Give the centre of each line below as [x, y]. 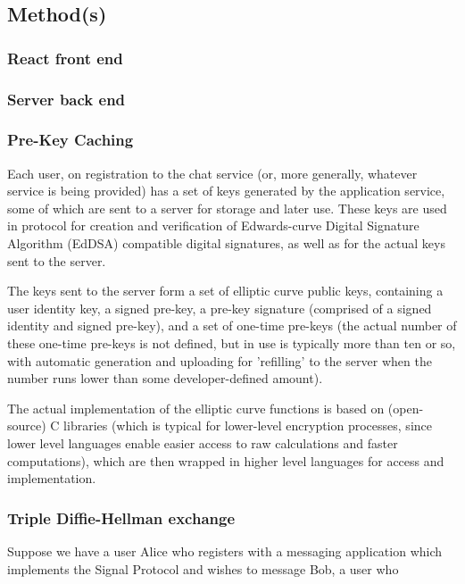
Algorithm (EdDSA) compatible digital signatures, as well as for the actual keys [226, 243]
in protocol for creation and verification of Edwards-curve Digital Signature [213, 225]
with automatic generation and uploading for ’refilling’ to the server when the [220, 360]
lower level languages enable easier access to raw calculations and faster [203, 443]
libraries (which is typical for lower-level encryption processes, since [248, 425]
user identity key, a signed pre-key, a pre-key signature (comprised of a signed [220, 308]
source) [27, 425]
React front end [65, 58]
